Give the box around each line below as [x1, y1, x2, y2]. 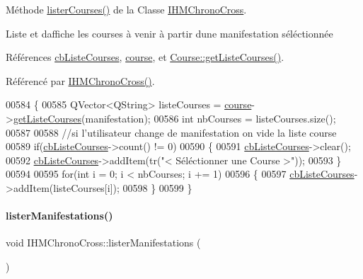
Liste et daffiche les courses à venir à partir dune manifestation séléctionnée [6, 25, 333, 40]
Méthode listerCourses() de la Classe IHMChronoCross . [6, 2, 247, 16]
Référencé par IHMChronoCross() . [6, 73, 155, 88]
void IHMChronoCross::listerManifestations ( [6, 235, 201, 250]
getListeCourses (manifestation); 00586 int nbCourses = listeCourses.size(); [13, 110, 336, 125]
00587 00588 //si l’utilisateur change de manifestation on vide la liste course [6, 125, 337, 139]
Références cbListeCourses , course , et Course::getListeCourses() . [6, 50, 284, 64]
